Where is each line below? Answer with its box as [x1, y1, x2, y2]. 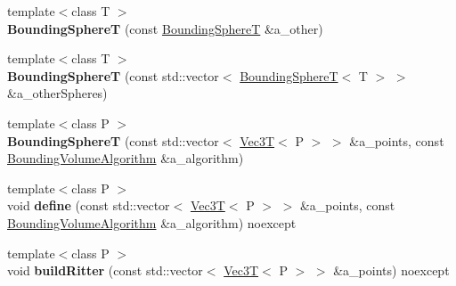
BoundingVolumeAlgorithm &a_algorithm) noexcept [7, 213, 297, 232]
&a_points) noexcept [333, 261, 450, 280]
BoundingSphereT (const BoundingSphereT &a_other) [7, 19, 323, 37]
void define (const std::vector [7, 196, 170, 215]
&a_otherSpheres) [7, 84, 108, 102]
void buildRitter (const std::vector [7, 261, 203, 280]
